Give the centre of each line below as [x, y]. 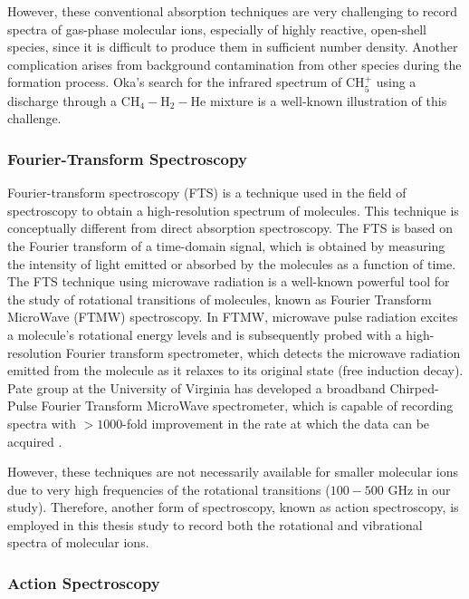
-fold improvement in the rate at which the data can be [276, 423]
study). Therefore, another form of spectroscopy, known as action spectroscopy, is [233, 507]
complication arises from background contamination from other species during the [234, 64]
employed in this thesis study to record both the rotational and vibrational [215, 524]
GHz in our [419, 489]
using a [396, 82]
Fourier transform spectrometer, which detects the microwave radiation [263, 352]
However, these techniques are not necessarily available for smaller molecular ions [233, 472]
